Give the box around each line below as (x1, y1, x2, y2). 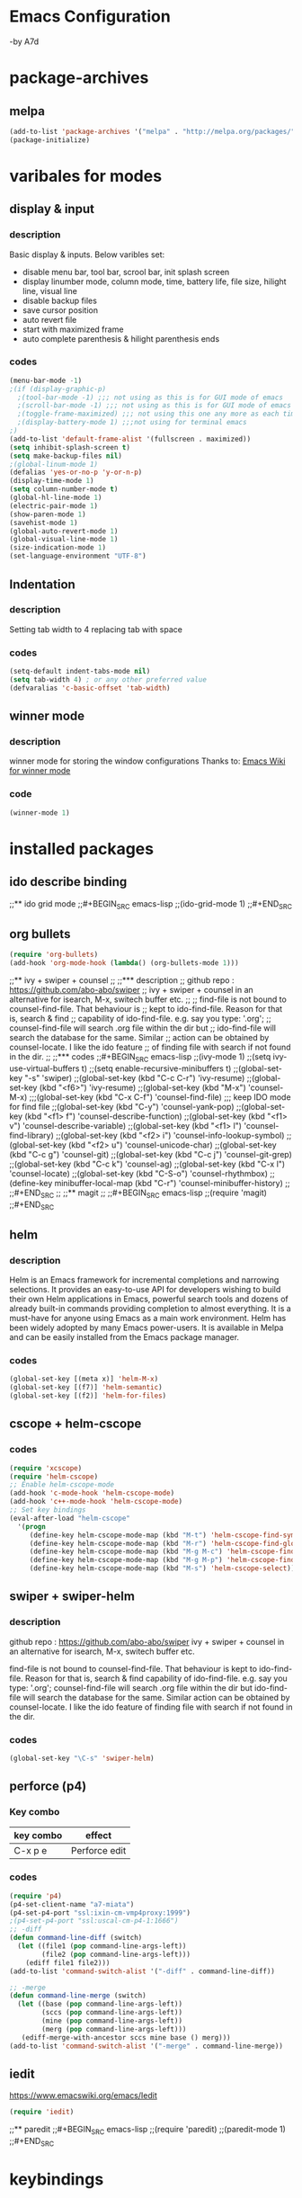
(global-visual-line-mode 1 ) (9, 535, 119, 544)
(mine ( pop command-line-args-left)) (41, 2016, 182, 2025)
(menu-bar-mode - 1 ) (9, 376, 83, 385)
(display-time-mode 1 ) (9, 477, 94, 486)
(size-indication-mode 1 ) (9, 543, 106, 552)
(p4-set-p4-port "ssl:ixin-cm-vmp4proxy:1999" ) (9, 1908, 191, 1917)
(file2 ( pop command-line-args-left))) (41, 1950, 191, 1959)
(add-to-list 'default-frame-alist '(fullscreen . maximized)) (9, 434, 252, 443)
